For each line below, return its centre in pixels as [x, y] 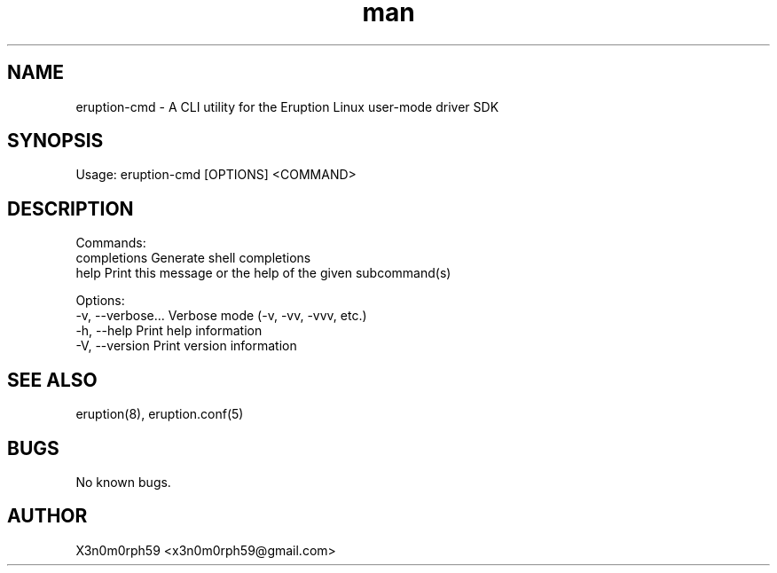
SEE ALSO [52, 380]
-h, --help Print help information [169, 331]
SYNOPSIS [55, 141]
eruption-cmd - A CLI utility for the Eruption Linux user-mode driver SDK [287, 106]
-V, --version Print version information [186, 346]
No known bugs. [123, 482]
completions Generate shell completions [193, 258]
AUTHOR [47, 516]
